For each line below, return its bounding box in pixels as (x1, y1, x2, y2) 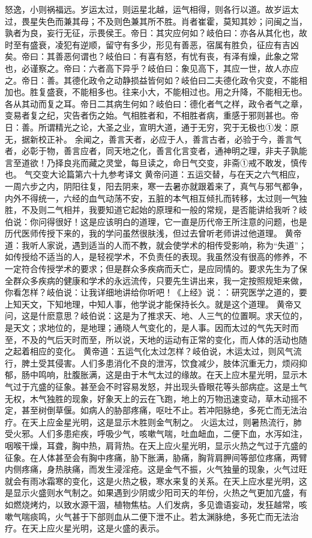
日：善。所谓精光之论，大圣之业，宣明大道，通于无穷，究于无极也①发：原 (5, 120, 299, 133)
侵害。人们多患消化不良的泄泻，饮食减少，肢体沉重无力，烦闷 (55, 356, 299, 369)
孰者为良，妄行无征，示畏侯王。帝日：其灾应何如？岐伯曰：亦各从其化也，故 (5, 26, 307, 39)
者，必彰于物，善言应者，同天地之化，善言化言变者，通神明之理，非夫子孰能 (5, 144, 307, 157)
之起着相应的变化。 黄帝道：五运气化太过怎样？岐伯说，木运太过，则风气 (5, 345, 293, 357)
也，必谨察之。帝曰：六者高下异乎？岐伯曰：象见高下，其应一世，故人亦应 (5, 61, 299, 74)
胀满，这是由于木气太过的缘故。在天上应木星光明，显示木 (80, 368, 307, 381)
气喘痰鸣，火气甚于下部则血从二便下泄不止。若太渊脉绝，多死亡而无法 (13, 510, 290, 522)
